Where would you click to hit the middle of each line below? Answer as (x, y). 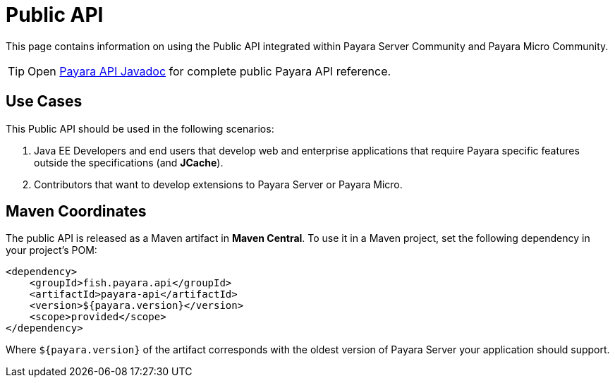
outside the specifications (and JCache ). (129, 162)
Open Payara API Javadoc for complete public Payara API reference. (209, 71)
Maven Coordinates (76, 212)
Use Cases (44, 102)
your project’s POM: (51, 250)
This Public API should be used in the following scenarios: (140, 128)
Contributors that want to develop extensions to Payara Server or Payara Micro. (218, 184)
